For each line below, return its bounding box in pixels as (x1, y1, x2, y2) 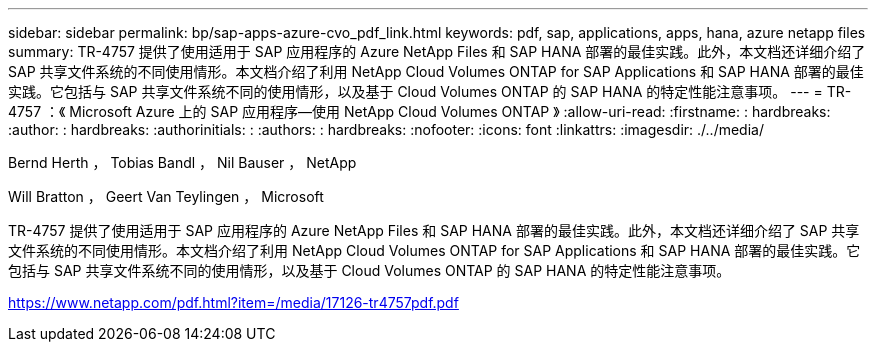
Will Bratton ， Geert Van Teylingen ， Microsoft (8, 188, 324, 205)
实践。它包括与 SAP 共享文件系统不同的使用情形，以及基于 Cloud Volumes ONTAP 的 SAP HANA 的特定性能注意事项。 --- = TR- (8, 83, 852, 100)
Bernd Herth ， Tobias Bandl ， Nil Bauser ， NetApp (8, 154, 357, 171)
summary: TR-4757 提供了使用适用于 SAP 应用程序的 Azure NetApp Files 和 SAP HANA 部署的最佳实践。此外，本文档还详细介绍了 (8, 43, 866, 60)
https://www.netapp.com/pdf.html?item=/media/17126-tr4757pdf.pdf (8, 294, 459, 311)
